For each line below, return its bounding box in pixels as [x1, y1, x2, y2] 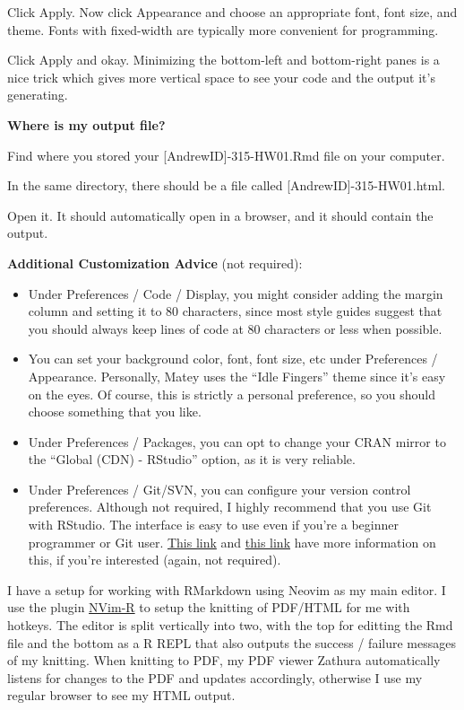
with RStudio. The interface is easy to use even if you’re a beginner [28, 515, 399, 534]
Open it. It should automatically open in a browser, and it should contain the [7, 206, 434, 224]
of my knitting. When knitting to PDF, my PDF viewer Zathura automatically [7, 651, 441, 670]
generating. [7, 85, 68, 104]
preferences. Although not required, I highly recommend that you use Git [28, 497, 432, 516]
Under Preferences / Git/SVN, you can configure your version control [28, 479, 411, 498]
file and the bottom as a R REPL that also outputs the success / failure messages [7, 633, 456, 652]
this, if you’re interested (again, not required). [28, 550, 281, 569]
